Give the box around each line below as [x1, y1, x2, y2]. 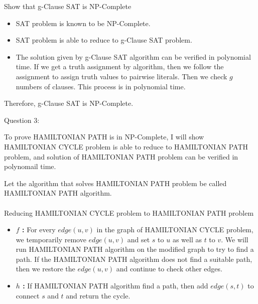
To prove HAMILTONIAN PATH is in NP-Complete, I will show [4, 131, 204, 142]
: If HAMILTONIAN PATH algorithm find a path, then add [23, 280, 208, 291]
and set [127, 234, 150, 244]
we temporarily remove [16, 234, 86, 244]
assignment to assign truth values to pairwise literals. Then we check [16, 71, 227, 81]
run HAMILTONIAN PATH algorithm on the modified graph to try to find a [16, 244, 254, 254]
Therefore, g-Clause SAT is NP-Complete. [4, 98, 134, 108]
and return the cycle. [66, 290, 131, 300]
